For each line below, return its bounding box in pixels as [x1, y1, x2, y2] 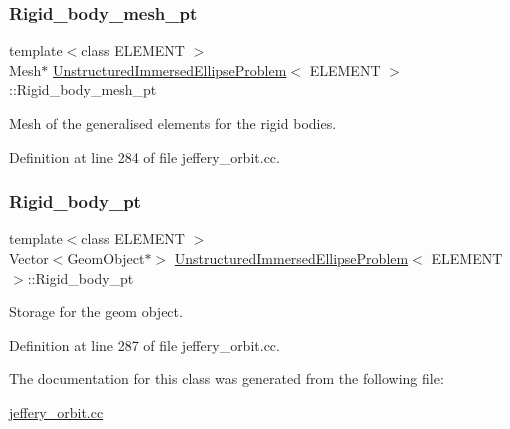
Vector [9, 248, 49, 268]
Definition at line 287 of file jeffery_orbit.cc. [9, 334, 280, 355]
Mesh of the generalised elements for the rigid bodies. [9, 113, 337, 133]
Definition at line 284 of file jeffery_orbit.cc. [9, 146, 280, 167]
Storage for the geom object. [9, 301, 183, 322]
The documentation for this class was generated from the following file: [9, 368, 444, 389]
